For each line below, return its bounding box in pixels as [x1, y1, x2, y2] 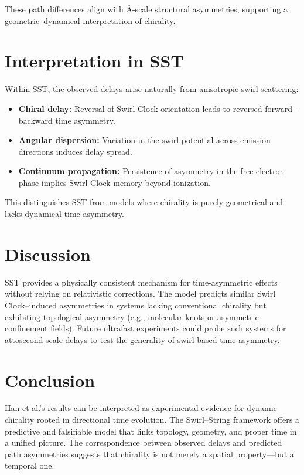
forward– [265, 102, 297, 114]
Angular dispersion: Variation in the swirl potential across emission [18, 134, 271, 146]
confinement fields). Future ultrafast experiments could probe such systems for [5, 322, 286, 334]
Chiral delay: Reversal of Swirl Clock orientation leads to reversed [18, 102, 262, 114]
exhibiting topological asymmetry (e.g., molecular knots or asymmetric [5, 310, 259, 323]
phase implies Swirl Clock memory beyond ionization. [18, 176, 211, 188]
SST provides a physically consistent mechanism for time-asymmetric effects [5, 276, 278, 288]
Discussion [5, 242, 91, 266]
